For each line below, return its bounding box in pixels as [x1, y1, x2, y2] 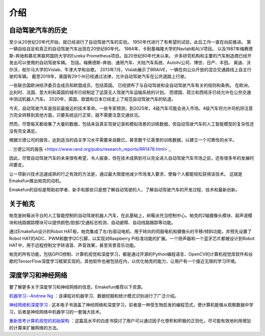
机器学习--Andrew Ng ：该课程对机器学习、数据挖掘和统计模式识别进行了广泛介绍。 [9, 293, 179, 299]
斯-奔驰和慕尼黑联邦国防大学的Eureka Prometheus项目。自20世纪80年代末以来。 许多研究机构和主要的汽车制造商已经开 [9, 53, 252, 58]
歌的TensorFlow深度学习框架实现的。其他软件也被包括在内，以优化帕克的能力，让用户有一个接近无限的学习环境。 [9, 258, 239, 264]
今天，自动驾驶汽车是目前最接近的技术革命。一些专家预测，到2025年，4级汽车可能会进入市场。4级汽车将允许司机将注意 [9, 105, 253, 111]
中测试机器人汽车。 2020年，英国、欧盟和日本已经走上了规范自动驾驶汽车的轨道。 [9, 96, 176, 102]
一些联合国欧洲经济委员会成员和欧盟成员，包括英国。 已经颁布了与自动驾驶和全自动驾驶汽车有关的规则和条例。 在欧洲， [9, 83, 252, 88]
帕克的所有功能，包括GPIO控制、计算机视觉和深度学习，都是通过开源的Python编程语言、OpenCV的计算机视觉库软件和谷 [9, 251, 253, 257]
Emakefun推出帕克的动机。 [9, 178, 64, 184]
